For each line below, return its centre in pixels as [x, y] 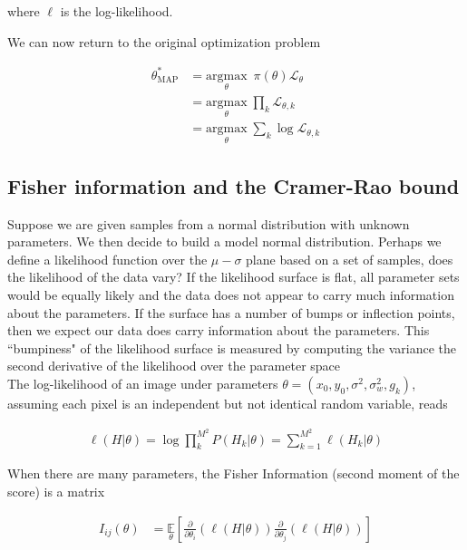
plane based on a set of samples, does [350, 259]
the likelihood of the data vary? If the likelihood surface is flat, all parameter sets [233, 277]
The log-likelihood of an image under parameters [143, 383]
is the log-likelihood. [117, 11]
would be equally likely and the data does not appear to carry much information [231, 295]
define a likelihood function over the [107, 259]
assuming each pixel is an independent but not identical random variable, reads [228, 403]
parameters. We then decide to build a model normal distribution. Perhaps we [224, 241]
